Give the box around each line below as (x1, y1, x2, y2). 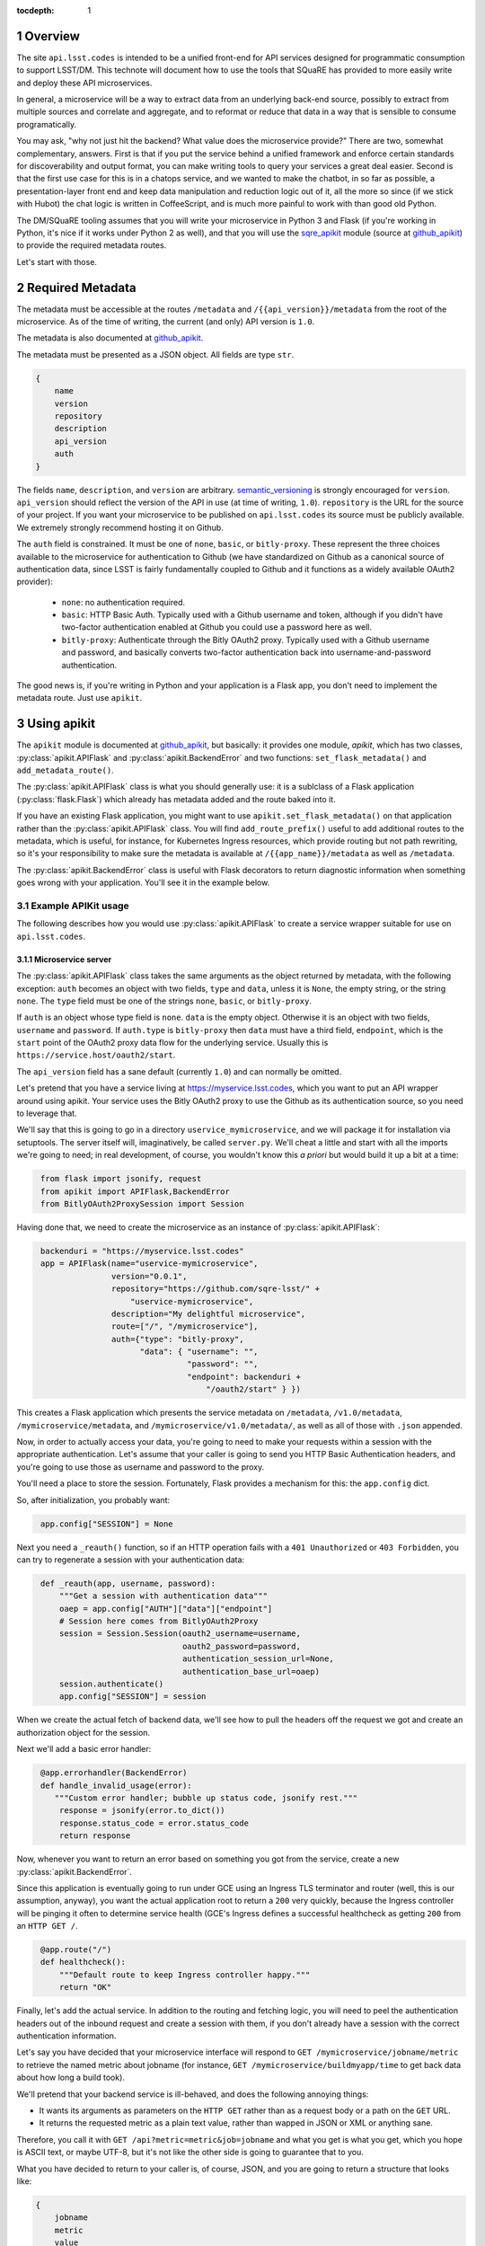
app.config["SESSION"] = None (40, 1518, 174, 1529)
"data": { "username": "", (139, 1347, 259, 1357)
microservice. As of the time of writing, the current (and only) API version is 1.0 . (16, 316, 315, 327)
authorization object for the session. (16, 1727, 151, 1738)
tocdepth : (16, 5, 55, 15)
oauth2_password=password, (181, 1640, 301, 1651)
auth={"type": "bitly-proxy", (110, 1334, 244, 1344)
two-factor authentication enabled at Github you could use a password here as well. (61, 622, 373, 632)
